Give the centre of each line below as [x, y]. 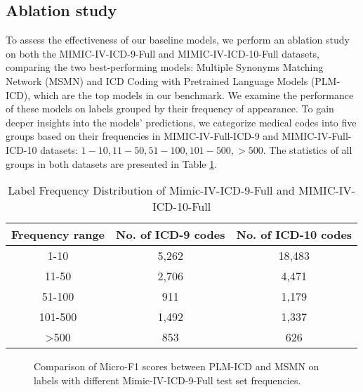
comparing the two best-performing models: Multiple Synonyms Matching [165, 67]
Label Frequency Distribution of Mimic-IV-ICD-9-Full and [151, 190]
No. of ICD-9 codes [171, 235]
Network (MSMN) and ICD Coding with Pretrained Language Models [157, 80]
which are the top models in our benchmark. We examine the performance [193, 94]
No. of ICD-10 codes [294, 235]
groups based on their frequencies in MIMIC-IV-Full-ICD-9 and [142, 136]
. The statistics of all [308, 149]
